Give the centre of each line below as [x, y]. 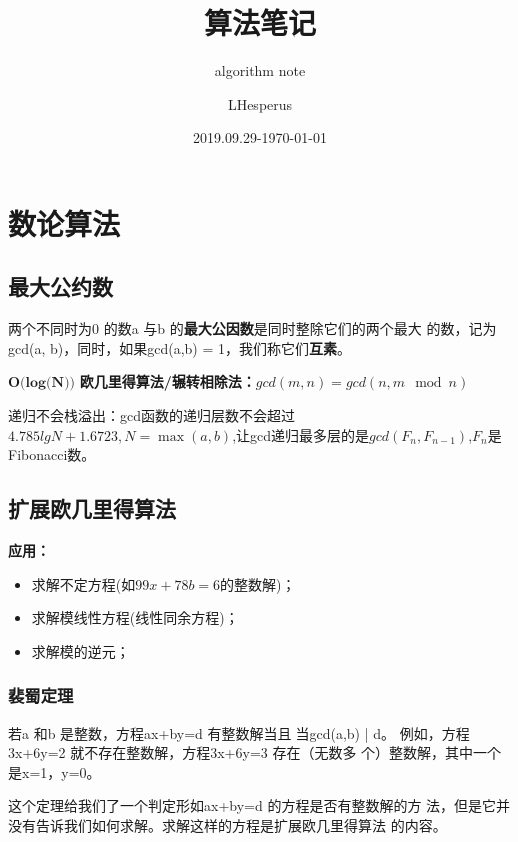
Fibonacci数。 [52, 454]
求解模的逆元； [80, 650]
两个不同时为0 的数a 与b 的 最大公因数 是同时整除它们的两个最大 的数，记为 [252, 328]
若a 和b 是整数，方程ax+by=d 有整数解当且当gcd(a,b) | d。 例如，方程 [239, 732]
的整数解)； [258, 583]
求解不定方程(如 [83, 583]
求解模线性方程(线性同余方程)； [135, 617]
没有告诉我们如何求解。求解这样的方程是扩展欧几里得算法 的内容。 [227, 825]
